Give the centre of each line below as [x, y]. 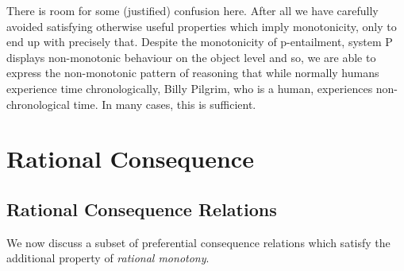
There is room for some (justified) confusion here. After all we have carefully [192, 10]
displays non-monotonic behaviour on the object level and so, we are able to [191, 57]
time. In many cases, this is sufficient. [165, 104]
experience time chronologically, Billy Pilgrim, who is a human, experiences [190, 88]
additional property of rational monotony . [108, 258]
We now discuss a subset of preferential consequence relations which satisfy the [198, 242]
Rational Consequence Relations [142, 209]
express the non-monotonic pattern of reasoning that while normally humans [193, 73]
